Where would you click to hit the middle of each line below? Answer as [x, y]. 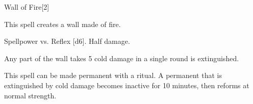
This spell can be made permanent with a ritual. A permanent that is [113, 75]
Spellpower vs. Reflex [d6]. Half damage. [67, 41]
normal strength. [30, 95]
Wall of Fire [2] [27, 7]
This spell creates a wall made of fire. [62, 24]
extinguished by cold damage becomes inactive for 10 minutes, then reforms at [127, 85]
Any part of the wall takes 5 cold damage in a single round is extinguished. [122, 58]
